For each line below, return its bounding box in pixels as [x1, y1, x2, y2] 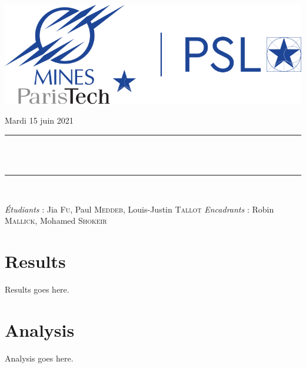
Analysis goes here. [5, 352, 74, 364]
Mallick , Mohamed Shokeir [5, 214, 107, 227]
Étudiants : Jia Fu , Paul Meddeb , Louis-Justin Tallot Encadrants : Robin [5, 203, 274, 215]
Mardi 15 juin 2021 [5, 114, 74, 127]
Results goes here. [5, 283, 69, 296]
